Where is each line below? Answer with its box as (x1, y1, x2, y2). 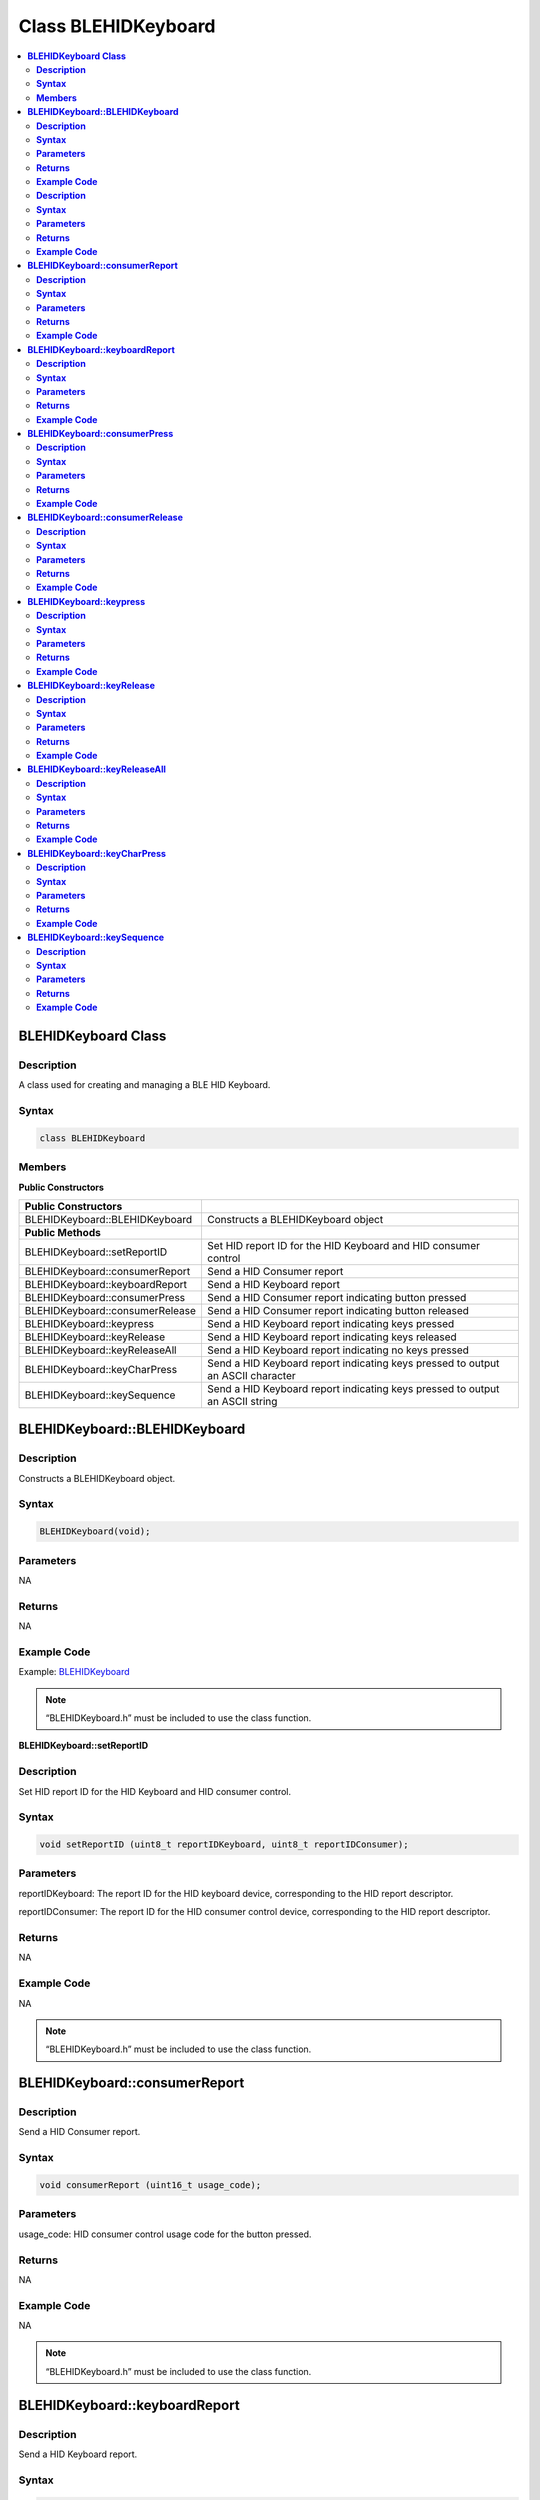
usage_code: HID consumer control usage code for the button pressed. (18, 2228, 312, 2240)
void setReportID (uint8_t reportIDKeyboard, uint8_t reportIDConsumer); (39, 1839, 409, 1850)
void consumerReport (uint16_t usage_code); (39, 2180, 262, 2191)
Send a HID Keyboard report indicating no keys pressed (206, 1343, 470, 1357)
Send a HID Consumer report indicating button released (206, 1303, 470, 1317)
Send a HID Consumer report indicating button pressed (206, 1290, 467, 1304)
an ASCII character (206, 1368, 296, 1382)
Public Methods (24, 1225, 102, 1239)
